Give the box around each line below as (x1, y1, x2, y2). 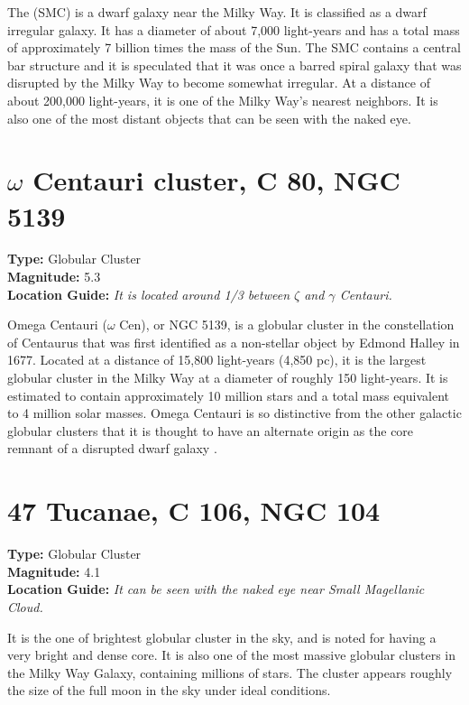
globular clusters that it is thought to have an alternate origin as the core (7, 421, 414, 440)
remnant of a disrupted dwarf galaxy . (7, 439, 217, 458)
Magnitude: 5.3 (7, 267, 101, 286)
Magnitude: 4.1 (7, 561, 101, 580)
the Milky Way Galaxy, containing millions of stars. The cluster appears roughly (7, 663, 453, 682)
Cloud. (7, 597, 43, 616)
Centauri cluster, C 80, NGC (32, 162, 400, 199)
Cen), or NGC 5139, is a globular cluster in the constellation (119, 315, 455, 334)
